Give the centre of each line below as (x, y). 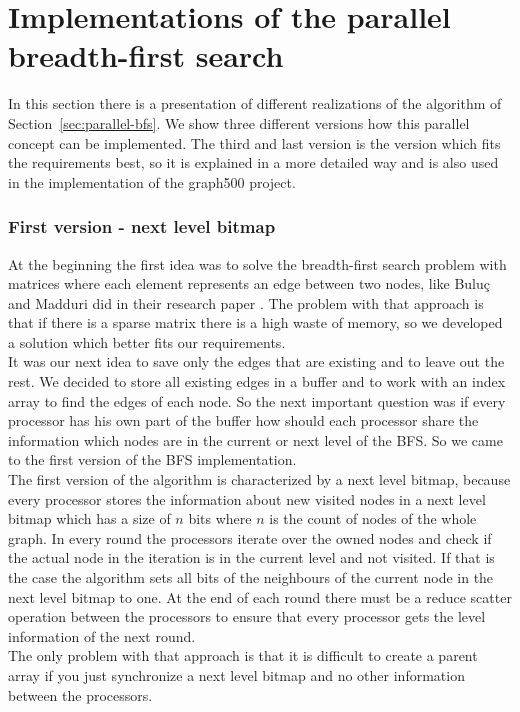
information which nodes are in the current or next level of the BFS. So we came (255, 439)
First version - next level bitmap (142, 226)
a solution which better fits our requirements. (147, 341)
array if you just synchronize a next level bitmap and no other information (236, 674)
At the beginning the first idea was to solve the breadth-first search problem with (257, 263)
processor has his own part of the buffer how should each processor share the (243, 420)
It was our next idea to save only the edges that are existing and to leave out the (256, 361)
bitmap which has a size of (89, 518)
